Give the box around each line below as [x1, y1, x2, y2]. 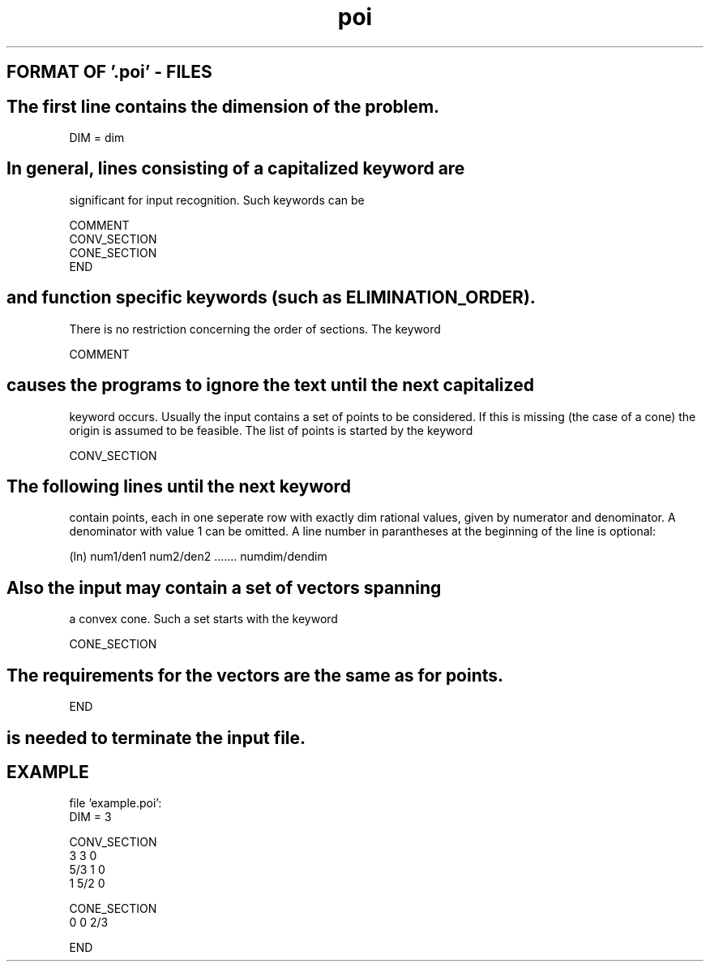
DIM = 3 [69, 810, 112, 824]
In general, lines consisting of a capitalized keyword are [6, 158, 465, 179]
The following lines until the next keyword [6, 475, 351, 497]
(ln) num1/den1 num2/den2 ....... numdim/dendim [69, 549, 327, 564]
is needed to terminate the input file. [6, 727, 306, 748]
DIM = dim [69, 131, 125, 145]
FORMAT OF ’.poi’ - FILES [6, 62, 212, 83]
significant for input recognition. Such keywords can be [69, 192, 365, 207]
